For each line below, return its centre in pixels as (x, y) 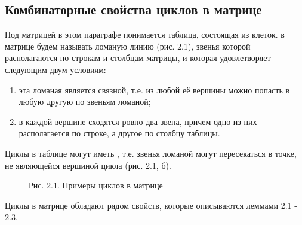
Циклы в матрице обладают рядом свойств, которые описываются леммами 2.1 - (151, 205)
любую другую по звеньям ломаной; (85, 101)
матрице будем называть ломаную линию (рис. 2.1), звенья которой (128, 46)
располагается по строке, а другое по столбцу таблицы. (119, 133)
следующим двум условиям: (56, 69)
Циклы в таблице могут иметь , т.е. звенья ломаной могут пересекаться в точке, (151, 153)
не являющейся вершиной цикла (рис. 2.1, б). (88, 165)
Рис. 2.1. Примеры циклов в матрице (96, 185)
